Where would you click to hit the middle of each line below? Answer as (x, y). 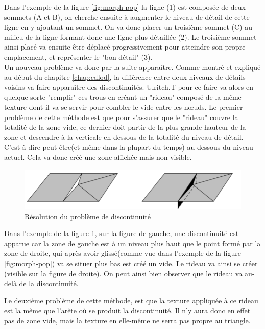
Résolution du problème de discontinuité (88, 216)
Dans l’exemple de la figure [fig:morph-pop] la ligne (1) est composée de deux (125, 7)
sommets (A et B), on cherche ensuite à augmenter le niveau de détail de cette (127, 17)
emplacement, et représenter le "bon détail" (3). (78, 56)
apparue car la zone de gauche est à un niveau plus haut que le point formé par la (132, 243)
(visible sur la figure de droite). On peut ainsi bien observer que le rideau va (123, 273)
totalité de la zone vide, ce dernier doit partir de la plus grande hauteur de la (125, 127)
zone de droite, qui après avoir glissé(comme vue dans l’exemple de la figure (123, 253)
